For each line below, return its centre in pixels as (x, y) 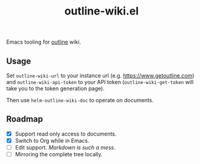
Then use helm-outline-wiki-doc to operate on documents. (80, 100)
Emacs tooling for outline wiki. (44, 42)
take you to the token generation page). (55, 88)
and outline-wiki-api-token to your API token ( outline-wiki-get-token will (100, 82)
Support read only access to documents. (66, 134)
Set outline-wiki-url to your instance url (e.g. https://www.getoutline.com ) (100, 76)
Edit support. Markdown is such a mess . (65, 147)
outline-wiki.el (102, 11)
